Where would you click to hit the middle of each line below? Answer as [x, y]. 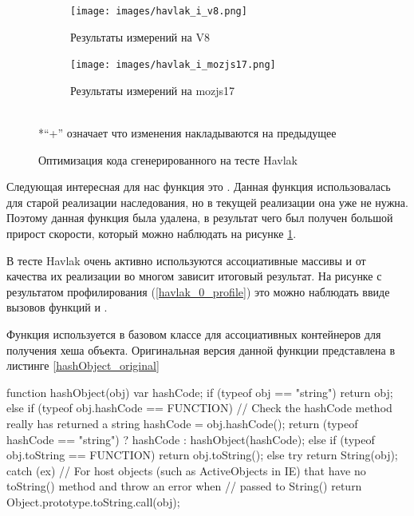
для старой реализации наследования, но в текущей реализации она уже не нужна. [207, 202]
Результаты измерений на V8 [140, 36]
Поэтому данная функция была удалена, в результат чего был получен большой [200, 218]
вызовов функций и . [57, 307]
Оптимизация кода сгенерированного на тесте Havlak [168, 159]
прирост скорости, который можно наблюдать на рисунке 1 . [152, 234]
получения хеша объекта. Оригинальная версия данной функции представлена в [201, 349]
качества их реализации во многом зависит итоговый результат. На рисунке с [194, 276]
